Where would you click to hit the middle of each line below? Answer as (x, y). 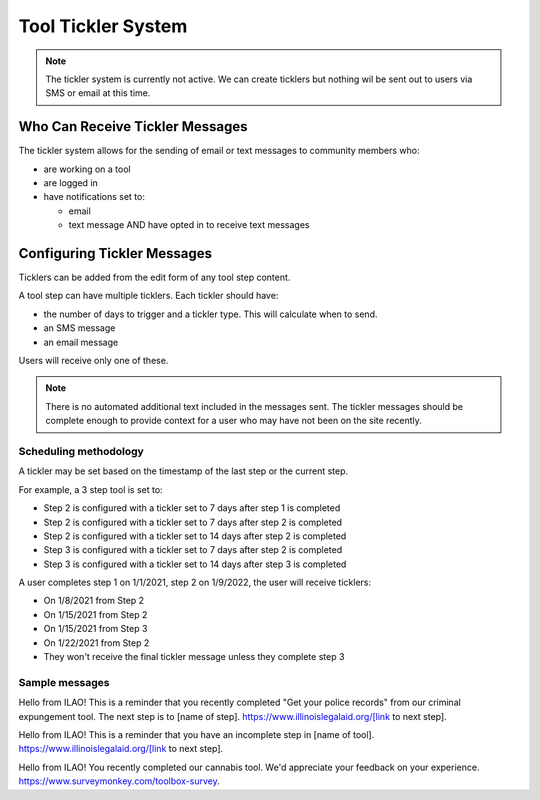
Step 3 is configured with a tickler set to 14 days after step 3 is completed (195, 564)
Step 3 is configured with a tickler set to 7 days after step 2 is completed (193, 550)
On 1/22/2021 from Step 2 (96, 642)
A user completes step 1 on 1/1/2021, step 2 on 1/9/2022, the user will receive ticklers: (195, 582)
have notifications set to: (94, 197)
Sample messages (64, 682)
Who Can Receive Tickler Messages (133, 126)
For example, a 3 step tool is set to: (91, 489)
